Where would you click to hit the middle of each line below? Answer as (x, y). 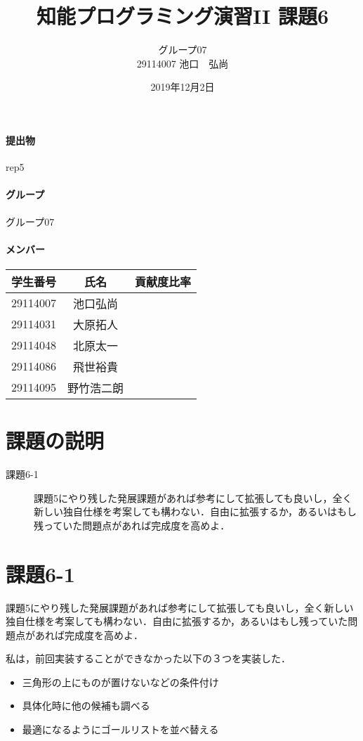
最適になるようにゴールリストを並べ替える (120, 729)
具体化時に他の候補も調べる (86, 705)
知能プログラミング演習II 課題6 (183, 16)
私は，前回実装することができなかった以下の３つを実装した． (148, 658)
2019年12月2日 (183, 87)
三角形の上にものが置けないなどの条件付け (120, 682)
